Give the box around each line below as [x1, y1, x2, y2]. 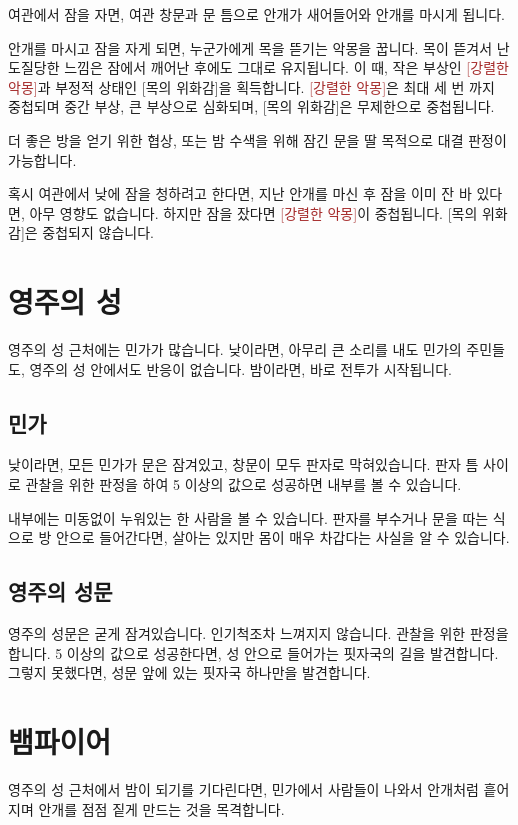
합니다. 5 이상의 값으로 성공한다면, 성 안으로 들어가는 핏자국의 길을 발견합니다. [8, 642, 499, 663]
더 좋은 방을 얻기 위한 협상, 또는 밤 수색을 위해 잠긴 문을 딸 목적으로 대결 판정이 [8, 129, 507, 150]
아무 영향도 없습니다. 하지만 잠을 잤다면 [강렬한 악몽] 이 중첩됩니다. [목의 [29, 202, 478, 223]
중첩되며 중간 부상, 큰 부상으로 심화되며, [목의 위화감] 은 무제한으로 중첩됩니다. [8, 96, 495, 117]
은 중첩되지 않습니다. [24, 222, 154, 243]
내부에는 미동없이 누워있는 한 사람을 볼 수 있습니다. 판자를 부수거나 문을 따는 [8, 507, 489, 528]
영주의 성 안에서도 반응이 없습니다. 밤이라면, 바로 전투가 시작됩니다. [29, 358, 452, 379]
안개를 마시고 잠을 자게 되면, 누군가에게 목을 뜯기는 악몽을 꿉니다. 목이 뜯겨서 [8, 37, 493, 58]
